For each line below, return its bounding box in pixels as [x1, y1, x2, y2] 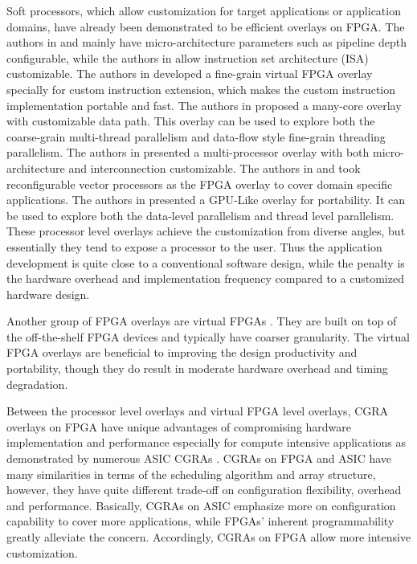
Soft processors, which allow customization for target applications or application [6, 2, 401, 18]
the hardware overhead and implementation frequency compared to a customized [6, 270, 404, 287]
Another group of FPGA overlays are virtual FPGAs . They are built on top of [6, 313, 397, 329]
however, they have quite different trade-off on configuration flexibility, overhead [6, 481, 402, 498]
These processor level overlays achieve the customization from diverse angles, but [6, 223, 406, 239]
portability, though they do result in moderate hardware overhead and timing [6, 360, 388, 377]
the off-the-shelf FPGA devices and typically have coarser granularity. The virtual [6, 328, 410, 345]
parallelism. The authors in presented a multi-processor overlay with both [6, 144, 370, 161]
